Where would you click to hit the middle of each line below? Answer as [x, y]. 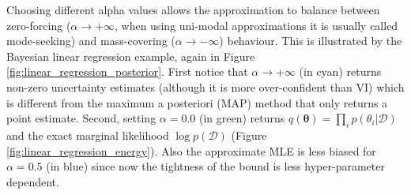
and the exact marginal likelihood [88, 135]
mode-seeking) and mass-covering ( [91, 41]
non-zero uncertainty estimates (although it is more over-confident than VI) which [205, 86]
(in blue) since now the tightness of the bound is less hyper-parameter [215, 166]
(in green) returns [242, 118]
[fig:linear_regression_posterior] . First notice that [127, 71]
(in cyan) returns [340, 71]
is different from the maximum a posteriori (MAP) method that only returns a [197, 102]
